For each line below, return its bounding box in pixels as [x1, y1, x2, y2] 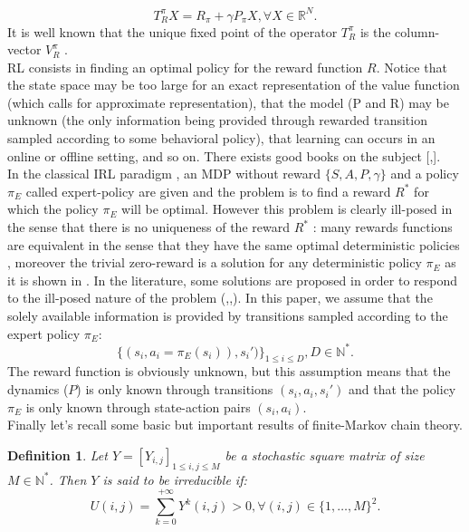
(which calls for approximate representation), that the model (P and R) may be [7, 92, 449, 111]
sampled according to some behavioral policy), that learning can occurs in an [7, 129, 435, 148]
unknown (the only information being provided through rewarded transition [7, 111, 427, 130]
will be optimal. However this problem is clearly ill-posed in [121, 199, 453, 218]
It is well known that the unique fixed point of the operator [7, 22, 338, 41]
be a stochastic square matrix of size [225, 445, 425, 464]
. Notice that [376, 57, 447, 76]
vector [7, 40, 42, 59]
